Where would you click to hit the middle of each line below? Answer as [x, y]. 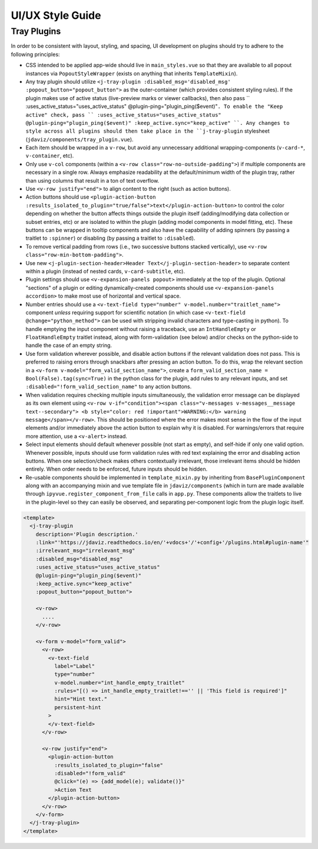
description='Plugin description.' [87, 534]
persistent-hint [77, 707]
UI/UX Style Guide [56, 15]
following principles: [35, 54]
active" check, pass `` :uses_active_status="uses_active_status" [124, 115]
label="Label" [74, 666]
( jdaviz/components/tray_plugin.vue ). [79, 139]
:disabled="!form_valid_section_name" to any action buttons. [109, 386]
